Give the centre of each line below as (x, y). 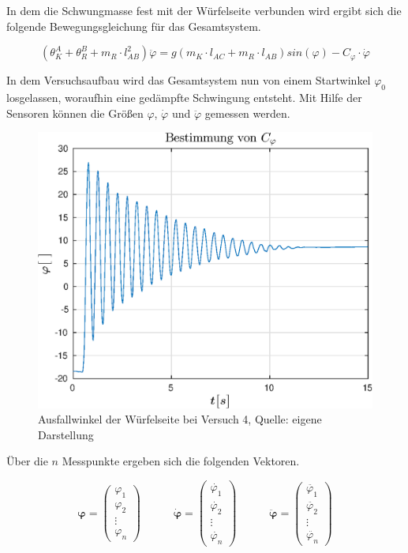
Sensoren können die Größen (75, 113)
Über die (27, 461)
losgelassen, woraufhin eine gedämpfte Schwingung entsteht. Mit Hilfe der (184, 97)
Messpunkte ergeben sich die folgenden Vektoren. (181, 461)
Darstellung (66, 434)
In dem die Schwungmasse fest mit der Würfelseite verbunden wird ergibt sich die (204, 10)
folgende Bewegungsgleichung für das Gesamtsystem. (134, 26)
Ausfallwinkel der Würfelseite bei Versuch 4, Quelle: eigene (180, 419)
